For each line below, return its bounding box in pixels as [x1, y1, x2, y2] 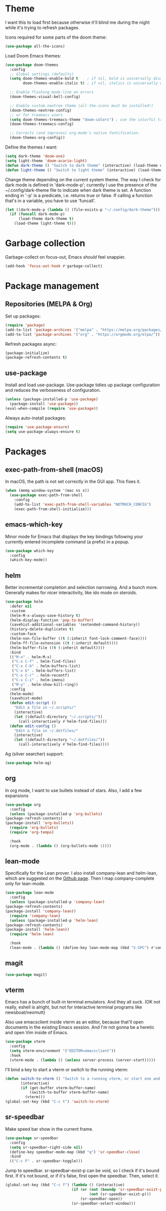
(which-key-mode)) [9, 558, 48, 563]
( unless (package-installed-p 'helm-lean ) [9, 918, 98, 923]
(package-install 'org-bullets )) [5, 821, 74, 826]
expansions [5, 792, 29, 798]
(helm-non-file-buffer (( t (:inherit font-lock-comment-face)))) [9, 636, 147, 641]
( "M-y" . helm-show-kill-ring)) [11, 682, 79, 687]
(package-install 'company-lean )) [5, 908, 77, 914]
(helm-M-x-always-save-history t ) [9, 613, 81, 618]
